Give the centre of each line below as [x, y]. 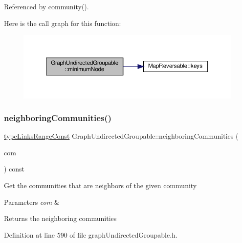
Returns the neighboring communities [60, 218]
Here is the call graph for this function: [63, 23]
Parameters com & [32, 202]
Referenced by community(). [46, 6]
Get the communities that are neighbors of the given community [100, 185]
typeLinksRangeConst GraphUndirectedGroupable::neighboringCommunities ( [121, 136]
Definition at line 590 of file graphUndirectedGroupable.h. [91, 234]
